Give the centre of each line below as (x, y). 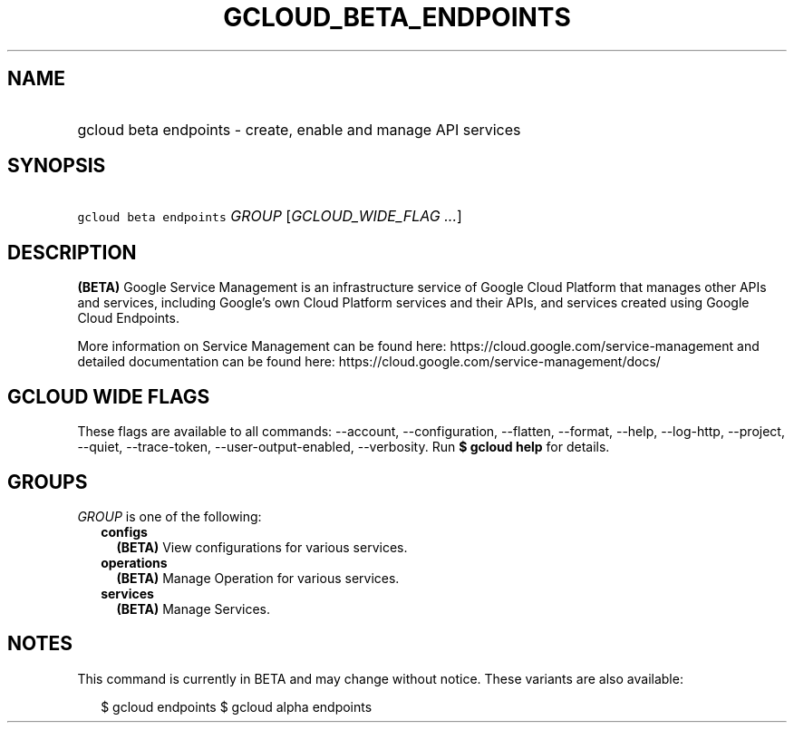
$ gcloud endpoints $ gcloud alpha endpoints (237, 706)
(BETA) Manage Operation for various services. (258, 578)
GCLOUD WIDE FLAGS (109, 396)
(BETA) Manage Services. (194, 608)
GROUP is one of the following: (169, 516)
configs (124, 531)
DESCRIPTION (72, 252)
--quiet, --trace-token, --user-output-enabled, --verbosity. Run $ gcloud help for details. (344, 447)
